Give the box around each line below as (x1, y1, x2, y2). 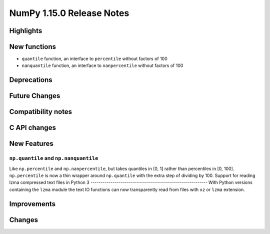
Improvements (9, 199, 56, 208)
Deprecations (9, 75, 52, 84)
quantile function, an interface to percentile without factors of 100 (21, 55, 167, 62)
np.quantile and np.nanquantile (9, 155, 98, 162)
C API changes (9, 123, 56, 132)
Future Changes (9, 91, 60, 100)
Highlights (9, 26, 42, 35)
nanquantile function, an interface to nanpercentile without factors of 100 (21, 62, 183, 68)
